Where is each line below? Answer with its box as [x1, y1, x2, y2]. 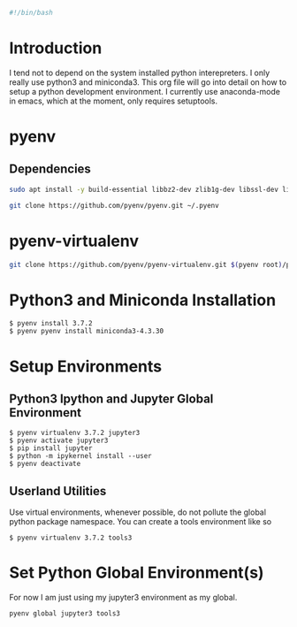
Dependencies [9, 162, 91, 177]
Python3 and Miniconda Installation [9, 290, 277, 310]
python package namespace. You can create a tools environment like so [9, 516, 272, 527]
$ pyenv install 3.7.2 [9, 319, 93, 328]
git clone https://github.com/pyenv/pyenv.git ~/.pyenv [9, 201, 219, 210]
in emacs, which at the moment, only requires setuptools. [9, 96, 218, 106]
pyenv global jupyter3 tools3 [9, 609, 121, 618]
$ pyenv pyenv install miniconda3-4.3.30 [9, 327, 164, 336]
